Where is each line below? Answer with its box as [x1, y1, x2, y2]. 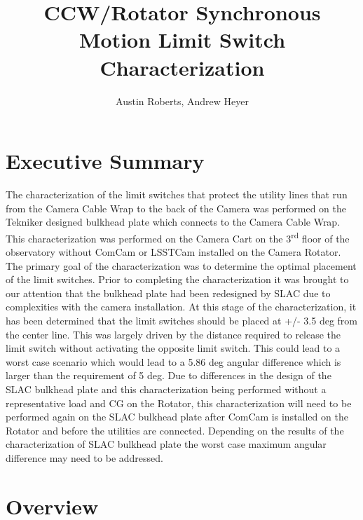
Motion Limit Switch [78, 25, 286, 54]
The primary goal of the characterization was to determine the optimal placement [6, 258, 357, 273]
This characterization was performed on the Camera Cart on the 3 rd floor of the [6, 228, 350, 245]
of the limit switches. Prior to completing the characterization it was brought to [6, 272, 349, 287]
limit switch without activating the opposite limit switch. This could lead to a [6, 341, 341, 355]
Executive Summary [6, 146, 205, 175]
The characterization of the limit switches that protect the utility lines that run [6, 187, 348, 202]
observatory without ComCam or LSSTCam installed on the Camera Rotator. [6, 245, 341, 259]
